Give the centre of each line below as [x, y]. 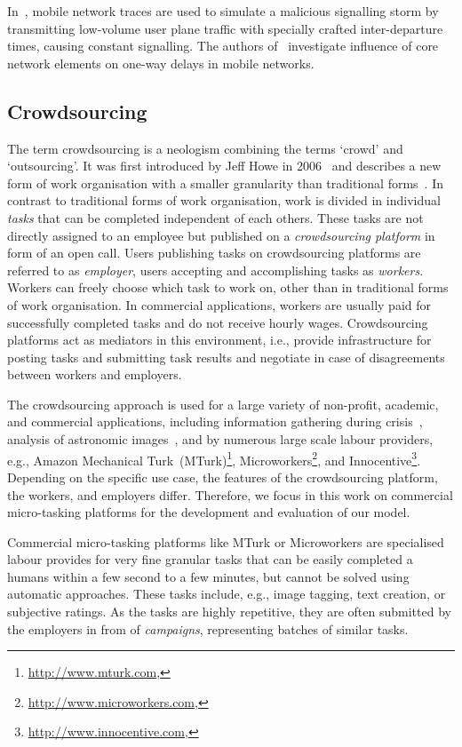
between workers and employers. [95, 374]
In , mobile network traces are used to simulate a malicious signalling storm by [223, 11]
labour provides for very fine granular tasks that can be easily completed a [210, 559]
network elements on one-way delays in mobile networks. [161, 63]
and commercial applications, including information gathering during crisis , [215, 421]
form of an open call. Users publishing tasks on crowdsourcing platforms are [214, 253]
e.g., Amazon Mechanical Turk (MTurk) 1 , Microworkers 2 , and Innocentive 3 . [214, 458]
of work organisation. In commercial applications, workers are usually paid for [219, 304]
